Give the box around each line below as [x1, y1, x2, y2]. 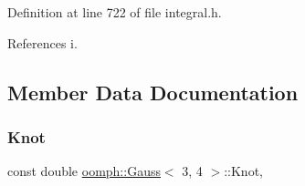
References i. [7, 33, 78, 52]
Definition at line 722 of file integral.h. [7, 3, 222, 21]
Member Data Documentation [7, 77, 299, 106]
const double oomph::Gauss [7, 161, 161, 181]
